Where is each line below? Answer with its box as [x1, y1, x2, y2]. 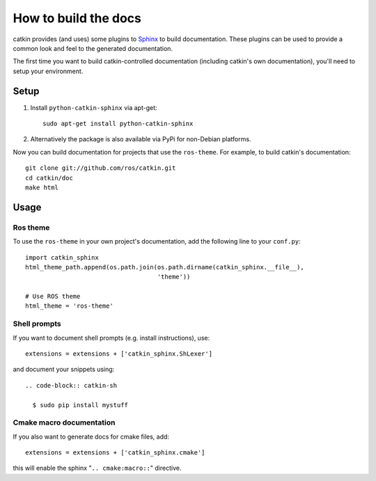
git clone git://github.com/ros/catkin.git [25, 164, 176, 172]
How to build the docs [13, 10, 142, 26]
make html [25, 183, 58, 191]
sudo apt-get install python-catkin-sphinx [42, 120, 194, 128]
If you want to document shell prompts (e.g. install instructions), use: [13, 333, 210, 342]
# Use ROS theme [25, 292, 81, 301]
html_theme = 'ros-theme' [25, 302, 114, 310]
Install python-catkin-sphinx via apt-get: [30, 103, 157, 111]
